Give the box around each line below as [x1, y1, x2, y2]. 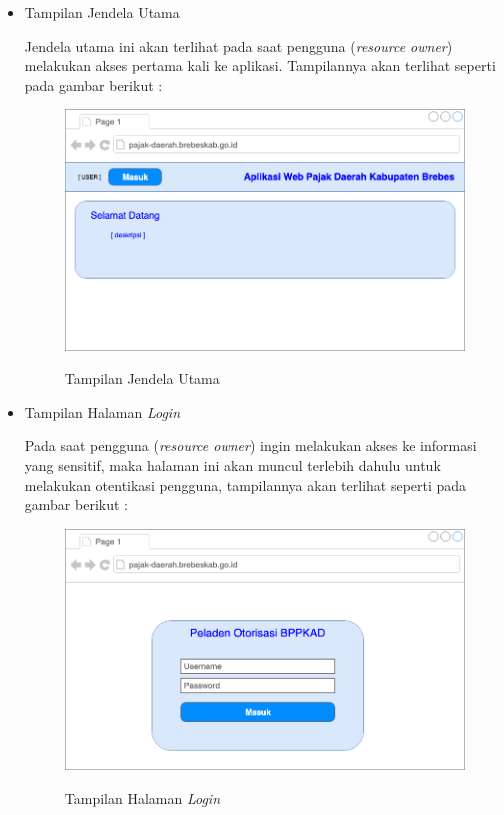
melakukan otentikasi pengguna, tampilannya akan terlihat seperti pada [24, 474, 467, 495]
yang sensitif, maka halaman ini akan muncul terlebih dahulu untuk [24, 455, 441, 476]
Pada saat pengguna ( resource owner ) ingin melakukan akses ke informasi [24, 435, 477, 456]
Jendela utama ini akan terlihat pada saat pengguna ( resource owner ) [24, 35, 453, 56]
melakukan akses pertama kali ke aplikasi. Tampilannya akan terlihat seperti [24, 55, 496, 76]
